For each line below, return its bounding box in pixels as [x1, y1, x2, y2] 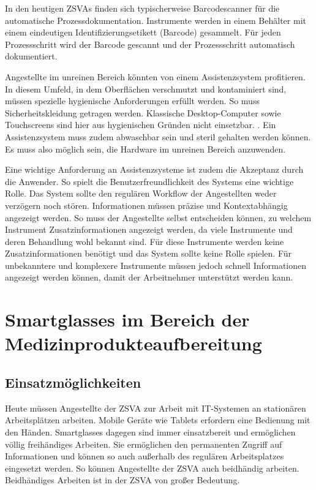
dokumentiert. [5, 50, 58, 62]
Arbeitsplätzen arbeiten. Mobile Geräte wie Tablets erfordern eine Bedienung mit [5, 413, 310, 426]
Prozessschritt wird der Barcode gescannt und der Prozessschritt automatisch [5, 37, 295, 50]
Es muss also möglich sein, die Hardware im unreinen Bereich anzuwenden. [5, 142, 286, 155]
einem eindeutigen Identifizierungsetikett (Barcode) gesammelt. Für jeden [5, 26, 281, 39]
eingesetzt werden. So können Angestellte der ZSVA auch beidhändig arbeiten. [5, 461, 299, 474]
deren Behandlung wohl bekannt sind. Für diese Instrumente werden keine [5, 235, 284, 247]
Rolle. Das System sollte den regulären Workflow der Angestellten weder [5, 187, 277, 200]
